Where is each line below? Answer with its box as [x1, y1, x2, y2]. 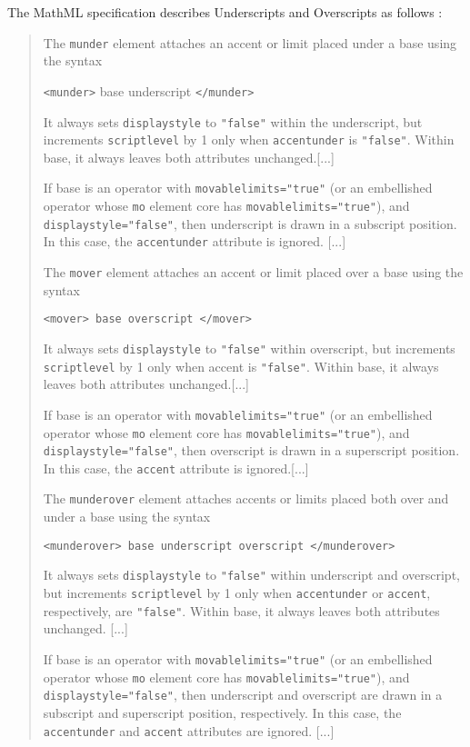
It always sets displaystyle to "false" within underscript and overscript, [43, 565, 460, 584]
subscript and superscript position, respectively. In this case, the [43, 702, 402, 722]
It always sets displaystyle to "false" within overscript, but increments [43, 338, 455, 357]
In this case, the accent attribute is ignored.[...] [43, 458, 309, 477]
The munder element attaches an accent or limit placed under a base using [43, 33, 457, 52]
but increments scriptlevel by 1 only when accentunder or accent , [43, 583, 431, 603]
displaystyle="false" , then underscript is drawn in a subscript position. [43, 214, 457, 233]
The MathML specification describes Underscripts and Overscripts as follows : [7, 3, 443, 21]
